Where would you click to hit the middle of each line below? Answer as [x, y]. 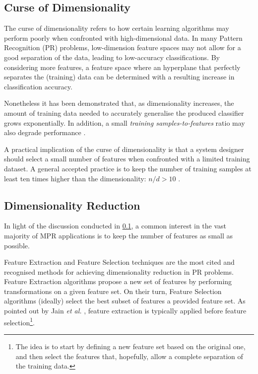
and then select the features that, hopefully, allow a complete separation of [129, 356]
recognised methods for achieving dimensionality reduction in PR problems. [119, 271]
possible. [17, 245]
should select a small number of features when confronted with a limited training [127, 159]
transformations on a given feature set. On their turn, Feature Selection [113, 291]
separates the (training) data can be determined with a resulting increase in [119, 77]
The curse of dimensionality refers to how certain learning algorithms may [117, 28]
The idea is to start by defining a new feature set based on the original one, [130, 346]
